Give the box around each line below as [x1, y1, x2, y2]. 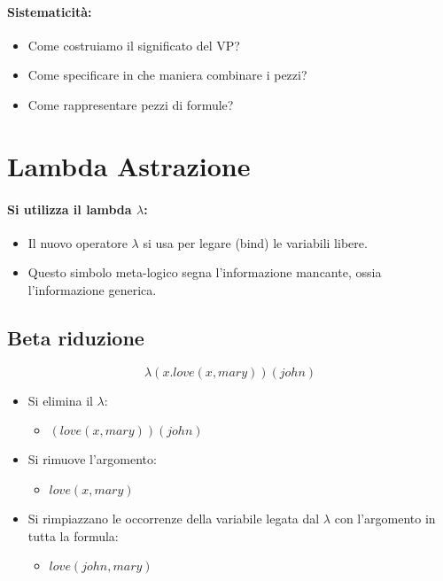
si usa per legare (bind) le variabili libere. [143, 233, 368, 252]
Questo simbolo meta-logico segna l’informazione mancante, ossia [27, 263, 382, 282]
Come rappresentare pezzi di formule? [27, 95, 234, 113]
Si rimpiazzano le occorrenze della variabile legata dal [27, 508, 320, 527]
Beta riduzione [7, 323, 144, 351]
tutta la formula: [27, 526, 119, 545]
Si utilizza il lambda [7, 199, 132, 218]
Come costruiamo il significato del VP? [27, 35, 240, 54]
